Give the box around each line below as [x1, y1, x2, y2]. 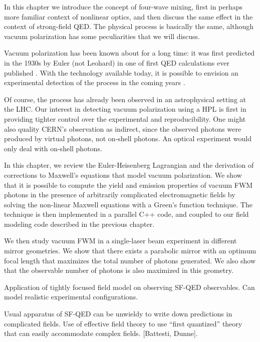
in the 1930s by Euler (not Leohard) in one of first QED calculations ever [4, 57, 229, 68]
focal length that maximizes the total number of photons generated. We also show [4, 255, 256, 265]
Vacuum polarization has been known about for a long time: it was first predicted [4, 48, 255, 58]
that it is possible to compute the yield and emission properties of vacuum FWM [4, 179, 253, 190]
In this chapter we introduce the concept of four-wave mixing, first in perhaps [4, 2, 243, 12]
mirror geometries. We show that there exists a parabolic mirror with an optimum [4, 245, 256, 256]
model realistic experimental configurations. [4, 291, 138, 302]
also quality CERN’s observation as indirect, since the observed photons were [4, 123, 241, 134]
